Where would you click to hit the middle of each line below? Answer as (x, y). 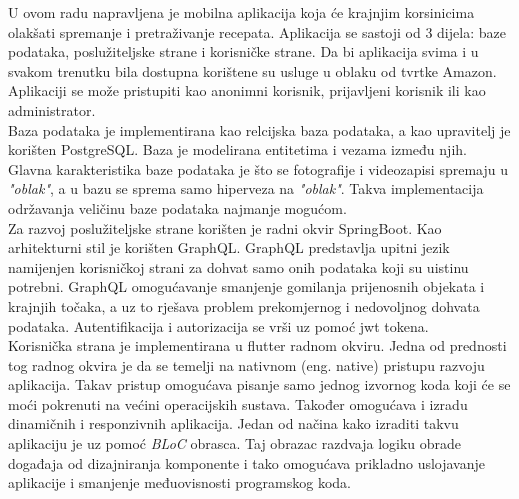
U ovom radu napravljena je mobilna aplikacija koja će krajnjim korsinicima (241, 12)
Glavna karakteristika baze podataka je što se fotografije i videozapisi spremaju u (258, 168)
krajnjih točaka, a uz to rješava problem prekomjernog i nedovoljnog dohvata (244, 305)
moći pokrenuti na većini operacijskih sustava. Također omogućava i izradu (238, 403)
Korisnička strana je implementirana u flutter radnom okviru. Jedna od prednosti (257, 345)
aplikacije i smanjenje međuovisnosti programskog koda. (180, 482)
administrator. (52, 109)
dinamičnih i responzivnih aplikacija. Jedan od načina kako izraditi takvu (233, 423)
